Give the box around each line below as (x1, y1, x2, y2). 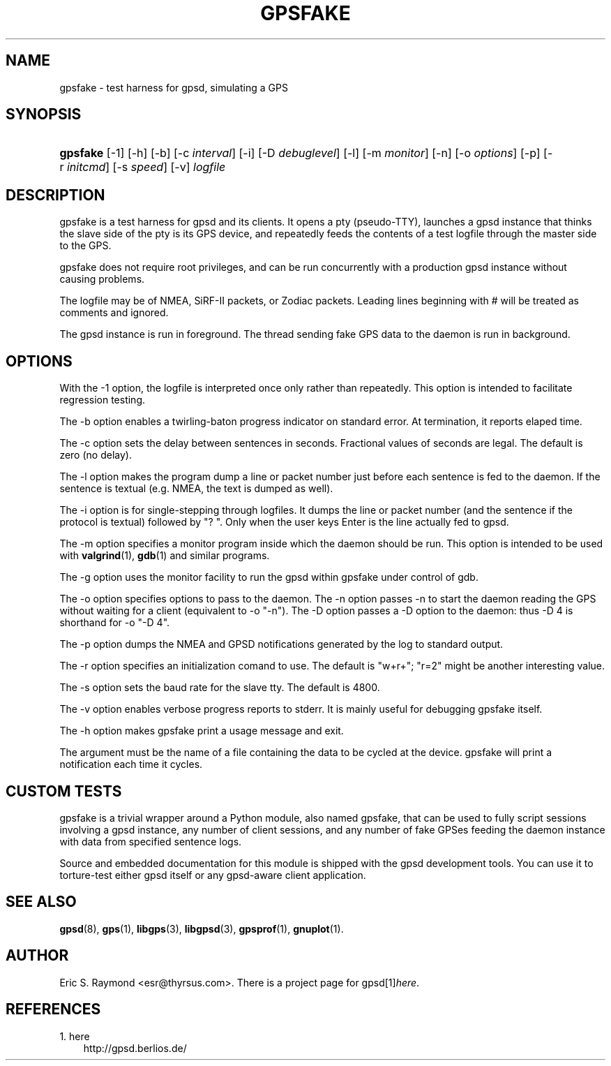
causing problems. (59, 273, 145, 286)
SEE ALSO (6, 893, 77, 911)
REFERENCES (6, 1000, 101, 1019)
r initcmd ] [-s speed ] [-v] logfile (59, 160, 226, 175)
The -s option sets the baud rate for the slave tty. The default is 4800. (59, 681, 380, 694)
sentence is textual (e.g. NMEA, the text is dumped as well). (59, 482, 333, 495)
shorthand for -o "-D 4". (59, 616, 170, 629)
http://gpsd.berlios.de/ (83, 1042, 187, 1054)
